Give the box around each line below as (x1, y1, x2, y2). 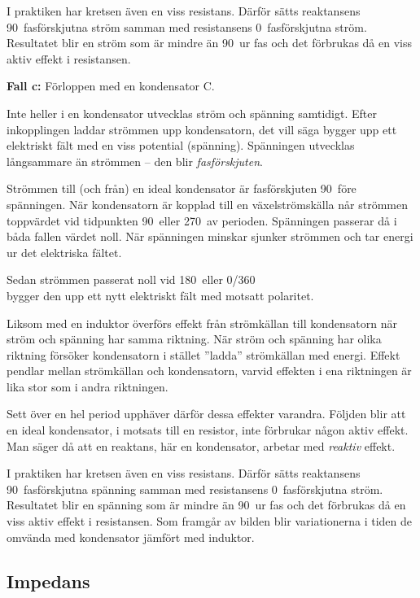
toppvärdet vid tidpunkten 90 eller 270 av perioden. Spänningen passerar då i (7, 212, 397, 229)
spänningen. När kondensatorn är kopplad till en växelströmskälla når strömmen (7, 195, 408, 212)
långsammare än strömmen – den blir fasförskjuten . (7, 152, 263, 169)
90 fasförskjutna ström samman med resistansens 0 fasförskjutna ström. (7, 18, 367, 35)
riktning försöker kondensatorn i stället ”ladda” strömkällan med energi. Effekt (7, 346, 400, 363)
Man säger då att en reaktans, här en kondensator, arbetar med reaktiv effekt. (7, 437, 396, 454)
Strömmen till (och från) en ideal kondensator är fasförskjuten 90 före (7, 180, 357, 197)
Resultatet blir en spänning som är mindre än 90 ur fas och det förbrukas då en (7, 496, 406, 513)
